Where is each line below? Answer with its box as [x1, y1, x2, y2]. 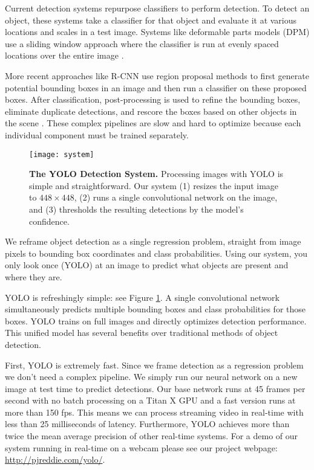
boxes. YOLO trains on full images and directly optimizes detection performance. [5, 314, 307, 327]
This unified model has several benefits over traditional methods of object [5, 326, 278, 339]
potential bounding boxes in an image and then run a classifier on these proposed [5, 81, 307, 94]
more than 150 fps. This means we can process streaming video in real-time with [5, 405, 304, 418]
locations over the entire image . [5, 49, 124, 62]
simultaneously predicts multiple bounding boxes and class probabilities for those [5, 303, 306, 315]
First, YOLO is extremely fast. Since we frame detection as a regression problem [5, 358, 304, 371]
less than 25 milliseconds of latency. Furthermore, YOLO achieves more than [5, 417, 290, 430]
